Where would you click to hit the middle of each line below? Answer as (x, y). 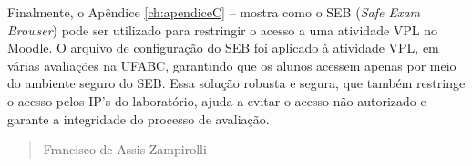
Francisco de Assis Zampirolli (125, 149)
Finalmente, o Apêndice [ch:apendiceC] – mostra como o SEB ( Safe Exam (214, 12)
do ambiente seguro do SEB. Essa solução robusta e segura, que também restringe (236, 83)
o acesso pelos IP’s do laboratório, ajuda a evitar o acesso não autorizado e (217, 100)
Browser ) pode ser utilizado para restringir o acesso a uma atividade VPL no (223, 29)
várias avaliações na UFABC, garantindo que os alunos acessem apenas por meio (232, 65)
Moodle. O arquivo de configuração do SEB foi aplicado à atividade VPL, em (223, 48)
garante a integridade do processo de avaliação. (139, 118)
